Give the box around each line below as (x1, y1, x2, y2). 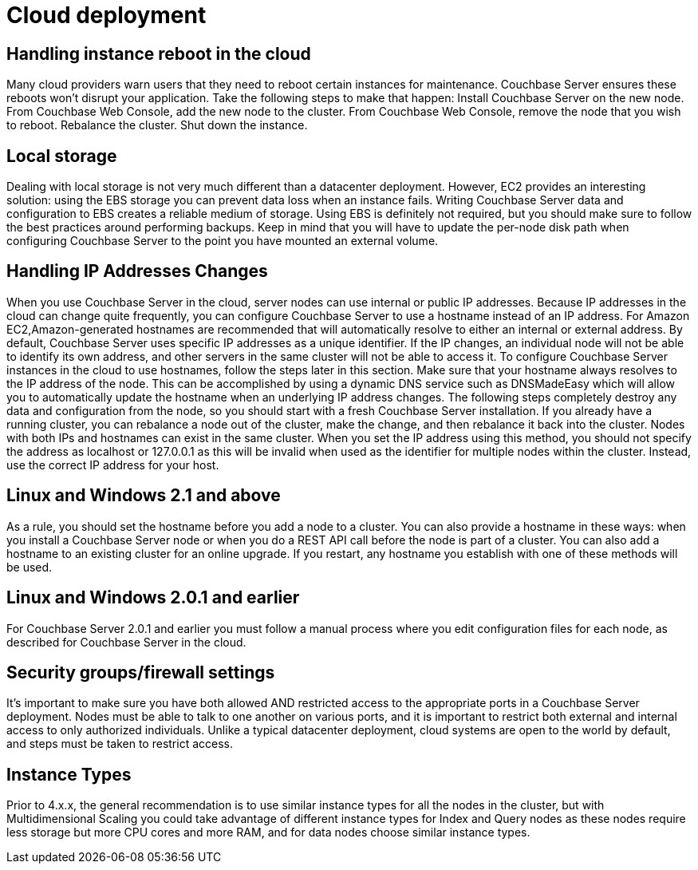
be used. (6, 560, 53, 574)
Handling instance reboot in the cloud (6, 43, 311, 64)
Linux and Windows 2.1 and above (6, 485, 281, 506)
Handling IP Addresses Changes (6, 261, 268, 282)
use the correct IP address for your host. (6, 457, 219, 472)
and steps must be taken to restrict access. (6, 737, 233, 751)
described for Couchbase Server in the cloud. (6, 635, 246, 649)
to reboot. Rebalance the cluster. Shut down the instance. (6, 118, 308, 132)
